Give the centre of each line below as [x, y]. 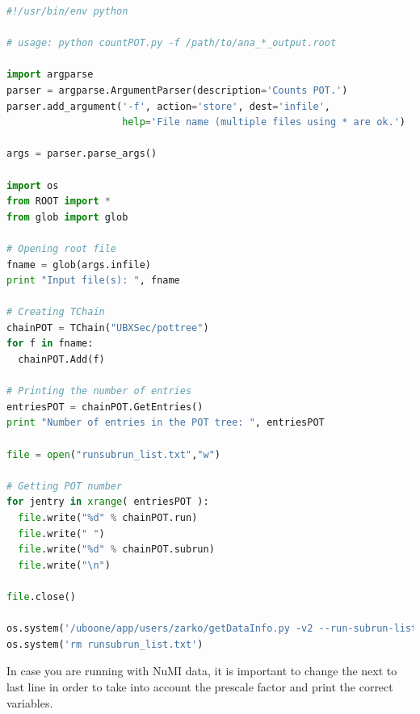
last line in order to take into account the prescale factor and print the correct [200, 686]
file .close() [41, 596]
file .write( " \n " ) [64, 565]
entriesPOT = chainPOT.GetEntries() [105, 407]
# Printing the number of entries [99, 391]
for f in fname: [50, 344]
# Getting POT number [65, 486]
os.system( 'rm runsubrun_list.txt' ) [105, 644]
